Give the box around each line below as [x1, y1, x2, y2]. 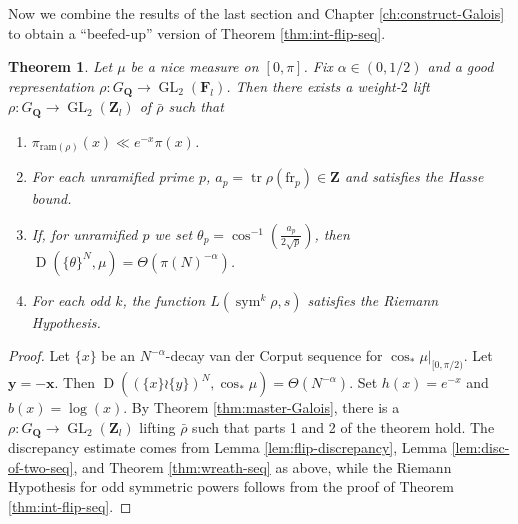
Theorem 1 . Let [8, 56, 113, 77]
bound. [31, 188, 72, 209]
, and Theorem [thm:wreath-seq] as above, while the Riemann [73, 456, 452, 477]
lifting [139, 416, 176, 437]
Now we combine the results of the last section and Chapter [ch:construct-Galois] [8, 3, 505, 23]
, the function [122, 289, 206, 310]
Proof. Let [8, 345, 70, 366]
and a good [427, 56, 494, 77]
